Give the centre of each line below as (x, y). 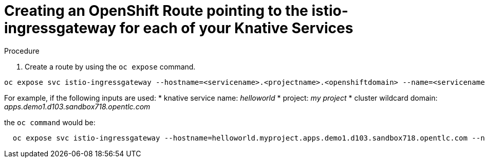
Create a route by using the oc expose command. (110, 66)
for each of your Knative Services (236, 28)
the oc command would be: (50, 122)
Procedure (22, 51)
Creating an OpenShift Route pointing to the (156, 11)
